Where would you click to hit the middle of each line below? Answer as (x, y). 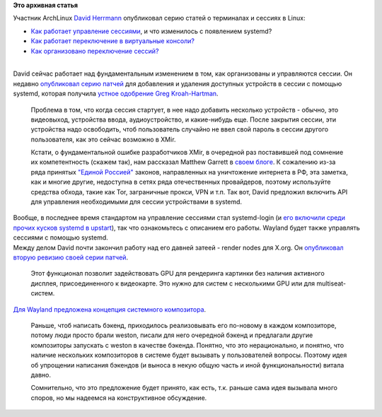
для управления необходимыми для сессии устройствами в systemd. (137, 202)
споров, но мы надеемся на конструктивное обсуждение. (119, 398)
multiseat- (331, 283)
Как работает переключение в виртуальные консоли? (112, 41)
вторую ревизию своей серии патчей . (71, 257)
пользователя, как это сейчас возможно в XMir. (103, 139)
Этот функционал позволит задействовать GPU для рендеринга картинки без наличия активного (178, 274)
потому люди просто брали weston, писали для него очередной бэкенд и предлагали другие (172, 335)
